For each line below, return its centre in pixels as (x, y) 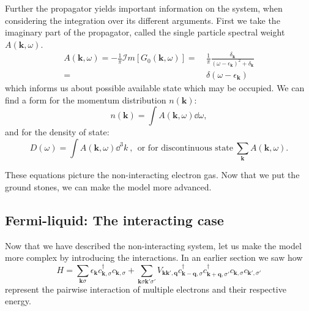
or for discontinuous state (185, 148)
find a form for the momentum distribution (86, 99)
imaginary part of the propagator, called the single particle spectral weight (145, 32)
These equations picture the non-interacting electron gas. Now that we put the (152, 175)
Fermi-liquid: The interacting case (114, 219)
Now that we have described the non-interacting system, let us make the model (153, 245)
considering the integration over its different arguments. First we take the (143, 20)
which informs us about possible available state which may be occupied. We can (155, 88)
